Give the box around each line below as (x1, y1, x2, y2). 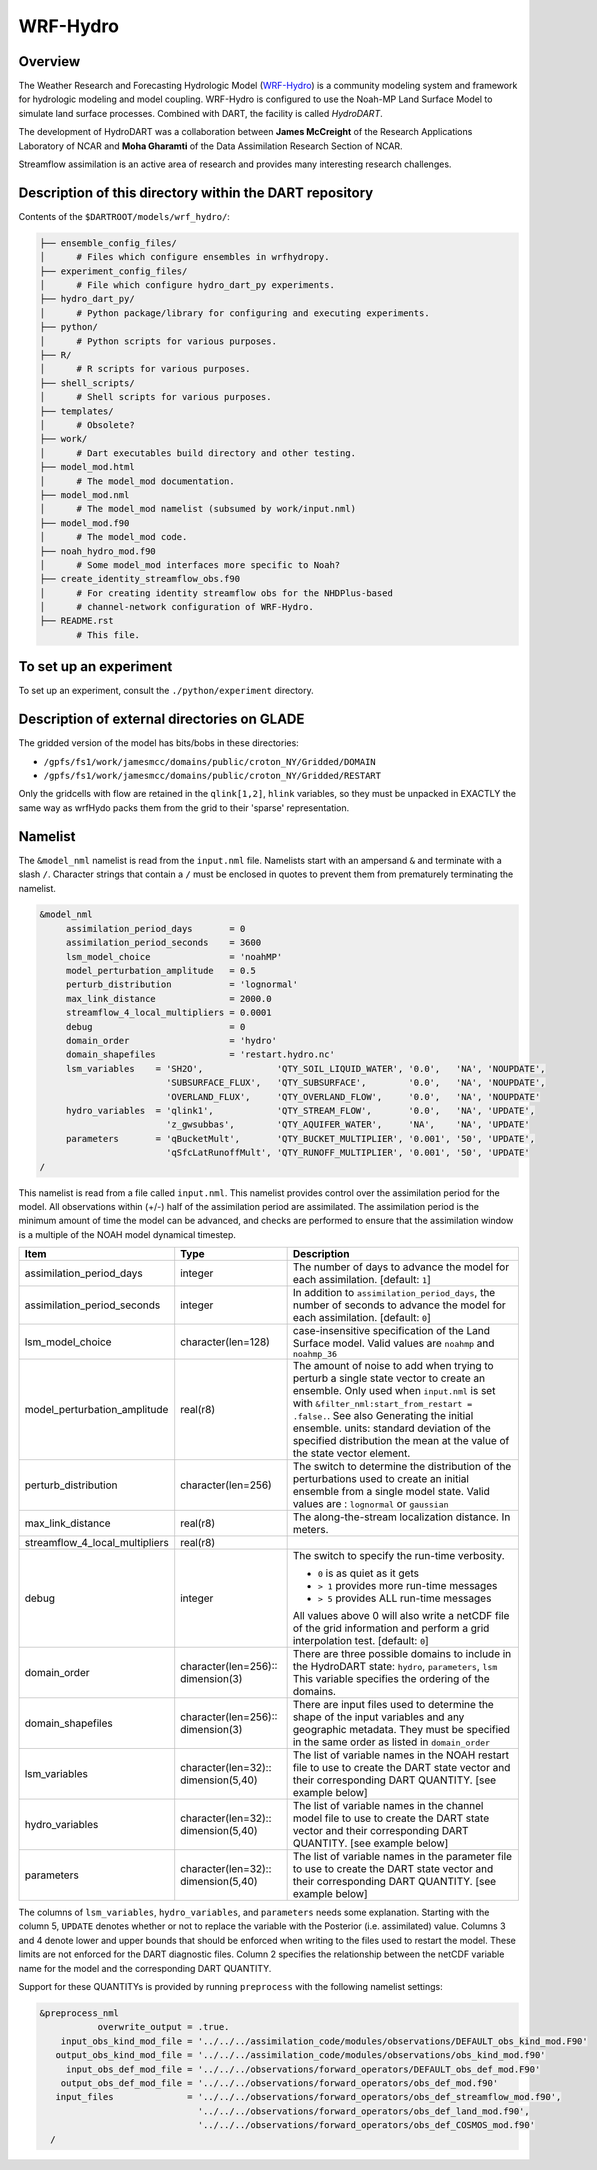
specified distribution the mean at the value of (292, 1434, 510, 1448)
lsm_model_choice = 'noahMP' (65, 951, 283, 962)
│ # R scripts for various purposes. (39, 363, 251, 375)
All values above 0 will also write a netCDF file (292, 1609, 510, 1623)
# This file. (76, 629, 140, 640)
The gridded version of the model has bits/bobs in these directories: (18, 737, 299, 749)
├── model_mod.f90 (39, 517, 130, 529)
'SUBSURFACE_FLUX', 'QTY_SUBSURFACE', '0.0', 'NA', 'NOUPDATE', (165, 1077, 546, 1089)
